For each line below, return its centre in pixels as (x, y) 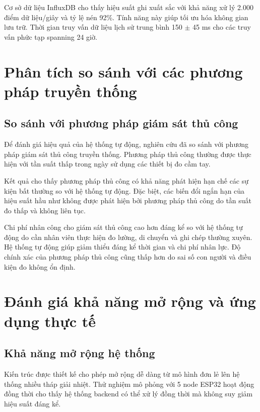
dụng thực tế (50, 321)
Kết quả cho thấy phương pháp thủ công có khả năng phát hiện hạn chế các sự (126, 180)
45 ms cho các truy (222, 27)
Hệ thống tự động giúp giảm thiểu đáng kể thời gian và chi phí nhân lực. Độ (122, 247)
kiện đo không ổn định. (40, 266)
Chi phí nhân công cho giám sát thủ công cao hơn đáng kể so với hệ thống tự (123, 227)
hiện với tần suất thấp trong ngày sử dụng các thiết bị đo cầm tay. (107, 164)
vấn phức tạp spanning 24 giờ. (51, 36)
